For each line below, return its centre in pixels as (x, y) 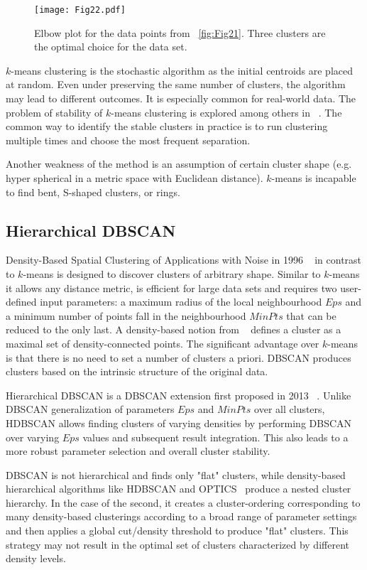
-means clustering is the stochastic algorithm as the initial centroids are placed (182, 70)
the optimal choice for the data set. (111, 47)
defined (21, 302)
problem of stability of (54, 112)
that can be (311, 315)
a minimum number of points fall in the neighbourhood (126, 315)
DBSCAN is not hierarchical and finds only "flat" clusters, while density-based (176, 474)
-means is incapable (314, 178)
